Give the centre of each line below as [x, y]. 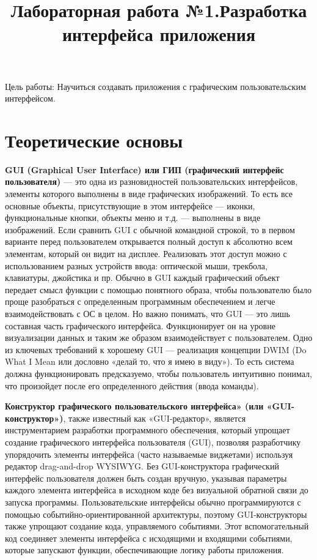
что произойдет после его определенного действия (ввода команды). [132, 385]
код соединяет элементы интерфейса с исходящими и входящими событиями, [149, 538]
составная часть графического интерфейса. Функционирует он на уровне [140, 325]
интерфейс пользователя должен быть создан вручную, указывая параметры [146, 478]
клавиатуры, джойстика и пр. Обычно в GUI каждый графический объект [142, 278]
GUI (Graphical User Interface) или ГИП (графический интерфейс [144, 169]
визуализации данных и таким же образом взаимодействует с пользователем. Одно [159, 338]
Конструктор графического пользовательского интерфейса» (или [134, 406]
